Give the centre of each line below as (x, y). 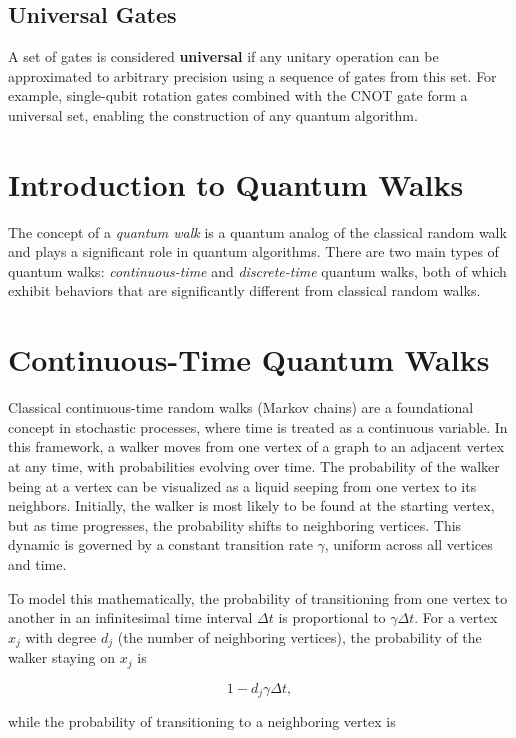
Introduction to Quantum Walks (236, 183)
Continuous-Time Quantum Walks (249, 359)
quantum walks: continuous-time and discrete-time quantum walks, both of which (257, 270)
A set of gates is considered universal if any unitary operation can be (223, 56)
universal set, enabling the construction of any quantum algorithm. (213, 114)
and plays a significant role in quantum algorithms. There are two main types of (253, 251)
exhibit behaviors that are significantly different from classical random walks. (244, 290)
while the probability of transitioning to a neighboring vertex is (202, 721)
